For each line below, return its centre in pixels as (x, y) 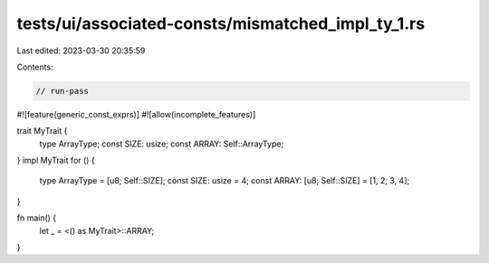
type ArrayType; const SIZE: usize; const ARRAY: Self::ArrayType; (162, 144)
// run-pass (62, 91)
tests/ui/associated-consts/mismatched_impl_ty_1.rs (221, 23)
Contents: (35, 67)
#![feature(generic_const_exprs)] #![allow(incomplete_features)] (136, 114)
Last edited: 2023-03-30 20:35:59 (81, 51)
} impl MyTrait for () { (56, 160)
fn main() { (37, 218)
